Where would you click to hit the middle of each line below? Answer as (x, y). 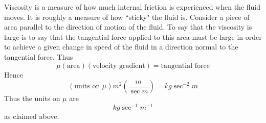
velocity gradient (119, 66)
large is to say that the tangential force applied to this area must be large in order (133, 36)
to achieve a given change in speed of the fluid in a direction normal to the (121, 47)
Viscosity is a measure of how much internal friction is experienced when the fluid (132, 7)
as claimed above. (32, 116)
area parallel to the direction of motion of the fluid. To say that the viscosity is (128, 27)
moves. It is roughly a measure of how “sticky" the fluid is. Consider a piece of (127, 17)
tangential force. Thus (39, 56)
